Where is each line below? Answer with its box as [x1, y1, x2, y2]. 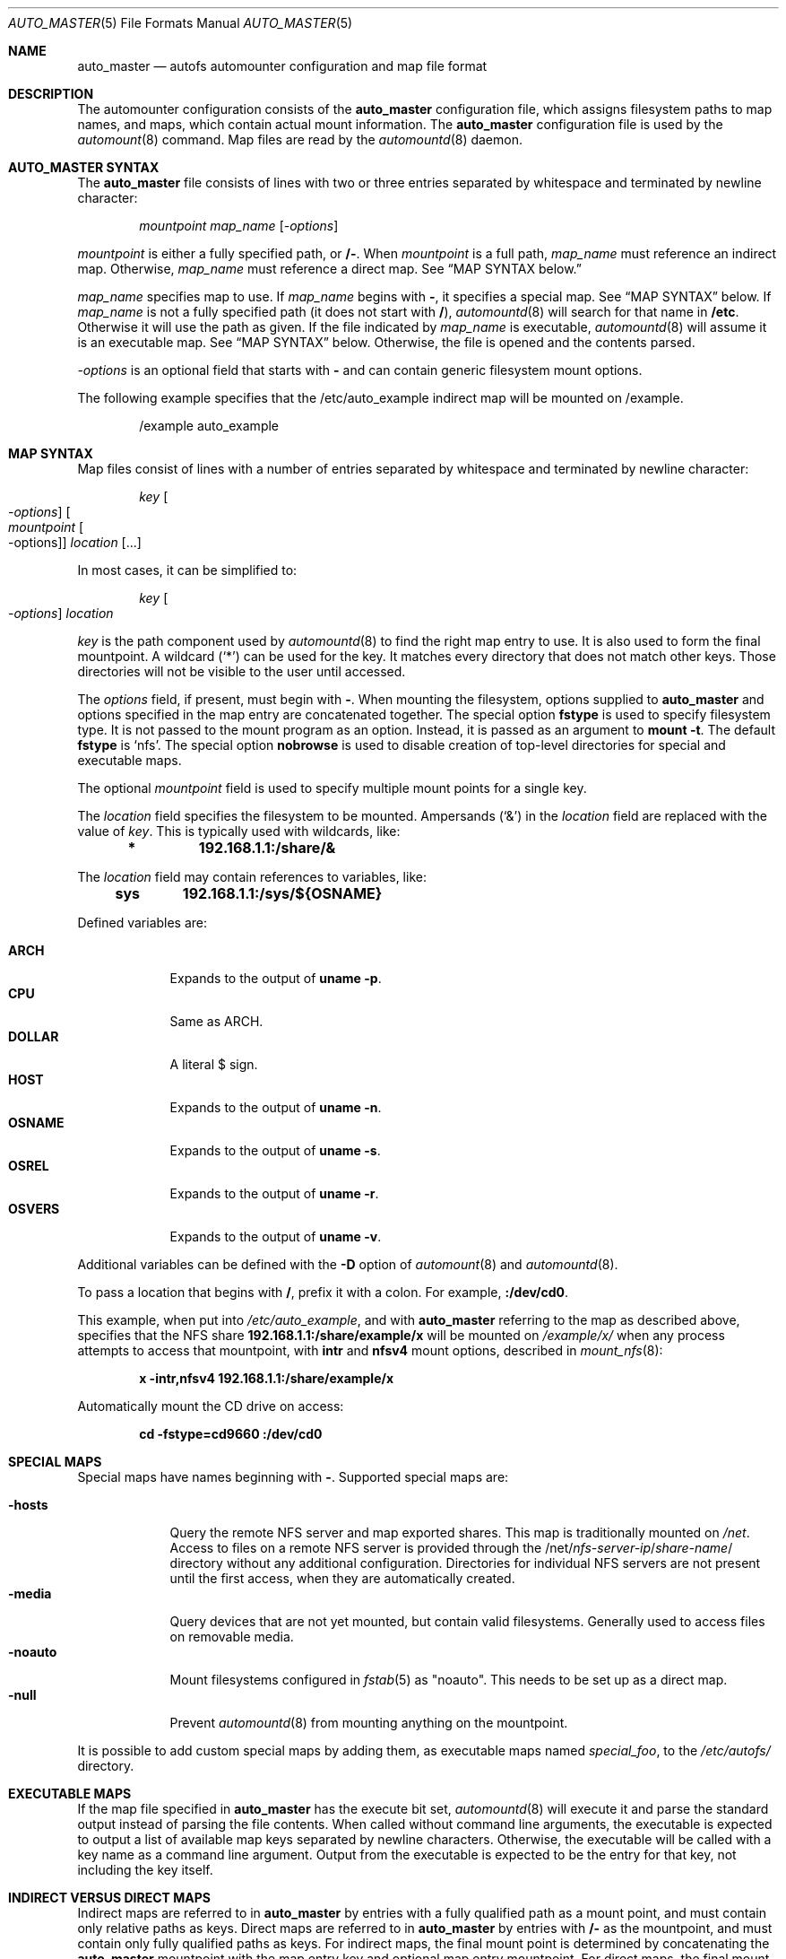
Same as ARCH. [169, 1014, 263, 1029]
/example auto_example [139, 418, 280, 433]
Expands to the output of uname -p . [169, 971, 382, 986]
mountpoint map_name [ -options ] [139, 218, 339, 233]
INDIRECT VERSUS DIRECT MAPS [8, 1890, 211, 1905]
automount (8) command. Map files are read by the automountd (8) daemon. [77, 132, 523, 147]
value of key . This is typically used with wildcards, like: [77, 823, 401, 839]
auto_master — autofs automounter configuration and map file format [77, 58, 488, 74]
